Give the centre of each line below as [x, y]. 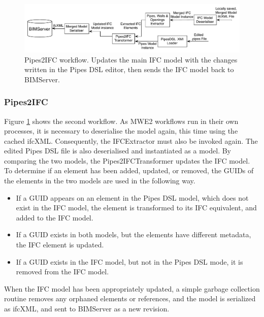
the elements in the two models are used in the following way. [100, 181]
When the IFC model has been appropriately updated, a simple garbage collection [132, 288]
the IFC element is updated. [60, 245]
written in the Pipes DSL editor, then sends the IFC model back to [129, 69]
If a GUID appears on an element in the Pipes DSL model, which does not [132, 197]
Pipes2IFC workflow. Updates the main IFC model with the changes [131, 59]
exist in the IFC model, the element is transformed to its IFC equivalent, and [136, 208]
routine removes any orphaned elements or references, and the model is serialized [130, 298]
